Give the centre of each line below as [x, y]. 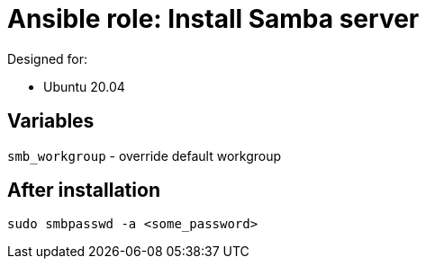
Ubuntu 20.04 [84, 86]
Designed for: [48, 58]
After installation [84, 191]
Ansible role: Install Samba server [213, 19]
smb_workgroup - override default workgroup [145, 155]
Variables [51, 121]
